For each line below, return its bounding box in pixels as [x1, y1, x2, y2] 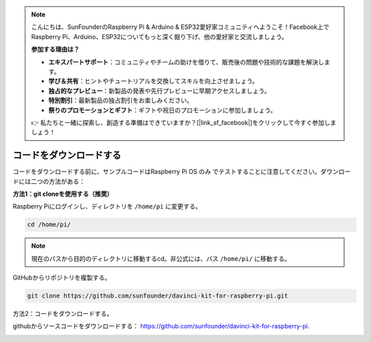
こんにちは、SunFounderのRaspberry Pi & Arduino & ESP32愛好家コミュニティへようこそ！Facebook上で [31, 23, 330, 31]
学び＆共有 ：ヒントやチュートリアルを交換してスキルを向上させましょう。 [48, 77, 259, 85]
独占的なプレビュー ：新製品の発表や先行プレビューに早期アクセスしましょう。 [48, 87, 271, 95]
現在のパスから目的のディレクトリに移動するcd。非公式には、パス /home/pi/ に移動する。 [31, 254, 291, 262]
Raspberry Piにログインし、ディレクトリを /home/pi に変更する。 [12, 203, 202, 211]
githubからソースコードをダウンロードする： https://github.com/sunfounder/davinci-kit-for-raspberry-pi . [12, 322, 310, 330]
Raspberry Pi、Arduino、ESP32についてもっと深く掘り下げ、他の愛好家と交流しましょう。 [31, 32, 288, 41]
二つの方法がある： [30, 177, 85, 185]
